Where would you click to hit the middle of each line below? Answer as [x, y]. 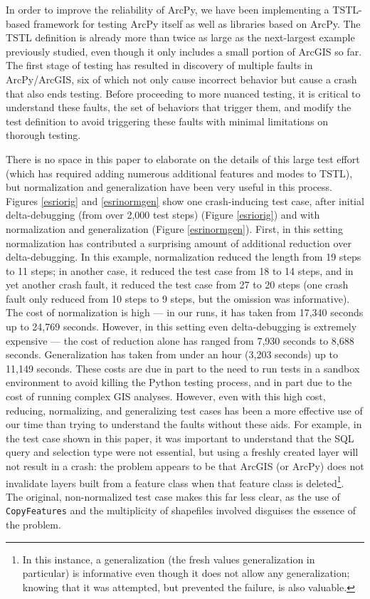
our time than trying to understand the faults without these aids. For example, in [184, 424]
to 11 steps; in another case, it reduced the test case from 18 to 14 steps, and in [180, 270]
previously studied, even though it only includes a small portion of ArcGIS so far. [184, 51]
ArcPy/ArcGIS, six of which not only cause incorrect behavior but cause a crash [181, 79]
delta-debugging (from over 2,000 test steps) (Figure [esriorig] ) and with [163, 215]
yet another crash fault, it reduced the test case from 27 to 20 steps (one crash [177, 285]
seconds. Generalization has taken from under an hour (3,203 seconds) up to [172, 354]
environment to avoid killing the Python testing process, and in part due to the [179, 382]
